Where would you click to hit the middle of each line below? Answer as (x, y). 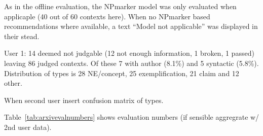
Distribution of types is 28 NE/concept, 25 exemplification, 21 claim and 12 (122, 73)
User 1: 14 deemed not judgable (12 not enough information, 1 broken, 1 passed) (129, 53)
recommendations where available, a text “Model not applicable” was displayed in (131, 26)
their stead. (22, 36)
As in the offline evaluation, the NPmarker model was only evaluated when (120, 6)
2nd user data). (28, 127)
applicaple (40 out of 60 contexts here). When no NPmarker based (107, 16)
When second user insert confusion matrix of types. (84, 100)
